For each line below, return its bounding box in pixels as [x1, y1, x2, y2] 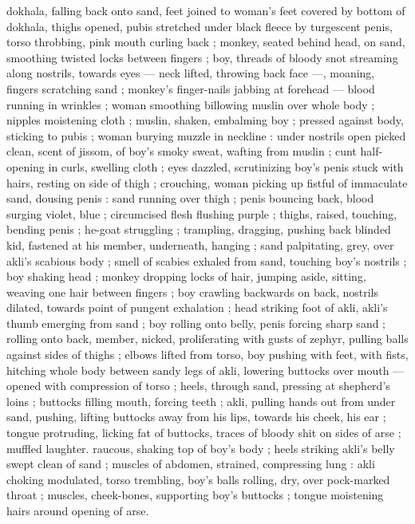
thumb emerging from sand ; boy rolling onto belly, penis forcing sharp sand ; [6, 314, 386, 331]
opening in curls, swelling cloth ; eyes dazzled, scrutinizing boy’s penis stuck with [6, 158, 404, 175]
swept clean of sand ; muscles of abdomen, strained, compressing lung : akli [6, 455, 375, 472]
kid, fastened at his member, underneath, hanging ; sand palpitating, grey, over [6, 236, 394, 253]
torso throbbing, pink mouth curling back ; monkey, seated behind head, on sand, [6, 33, 405, 50]
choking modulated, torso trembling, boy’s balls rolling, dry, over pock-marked [6, 471, 390, 487]
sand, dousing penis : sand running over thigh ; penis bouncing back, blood [6, 190, 374, 207]
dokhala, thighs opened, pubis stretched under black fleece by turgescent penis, [6, 18, 393, 34]
